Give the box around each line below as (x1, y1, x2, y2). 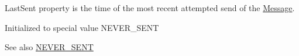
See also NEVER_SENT (5, 41, 94, 53)
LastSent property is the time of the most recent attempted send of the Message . (5, 2, 295, 13)
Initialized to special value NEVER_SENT (5, 21, 159, 33)
